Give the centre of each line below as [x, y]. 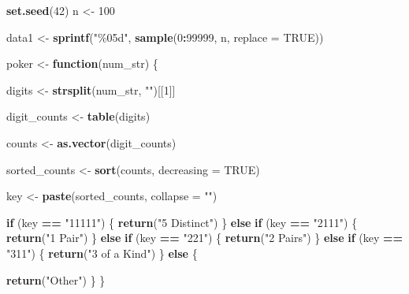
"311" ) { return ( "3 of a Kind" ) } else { [102, 253]
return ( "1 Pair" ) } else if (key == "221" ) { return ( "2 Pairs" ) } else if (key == [205, 238]
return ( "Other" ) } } [56, 279]
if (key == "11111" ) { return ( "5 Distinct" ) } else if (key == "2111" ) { [182, 222]
